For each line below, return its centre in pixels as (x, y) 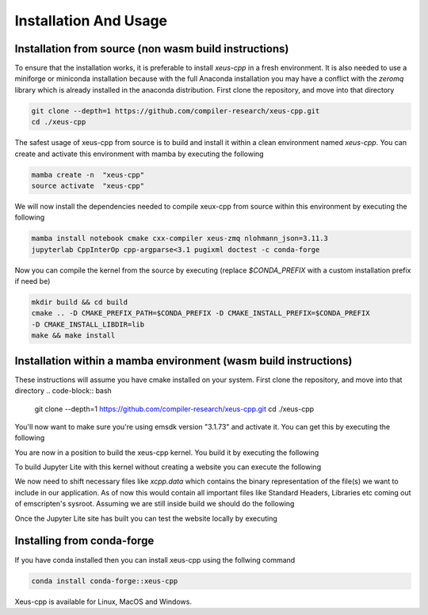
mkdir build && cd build (80, 302)
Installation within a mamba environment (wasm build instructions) (183, 361)
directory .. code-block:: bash (63, 391)
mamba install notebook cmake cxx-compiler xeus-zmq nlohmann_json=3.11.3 (180, 239)
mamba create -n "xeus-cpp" (88, 175)
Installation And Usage (91, 21)
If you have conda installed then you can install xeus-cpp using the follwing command (155, 560)
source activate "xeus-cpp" (88, 185)
